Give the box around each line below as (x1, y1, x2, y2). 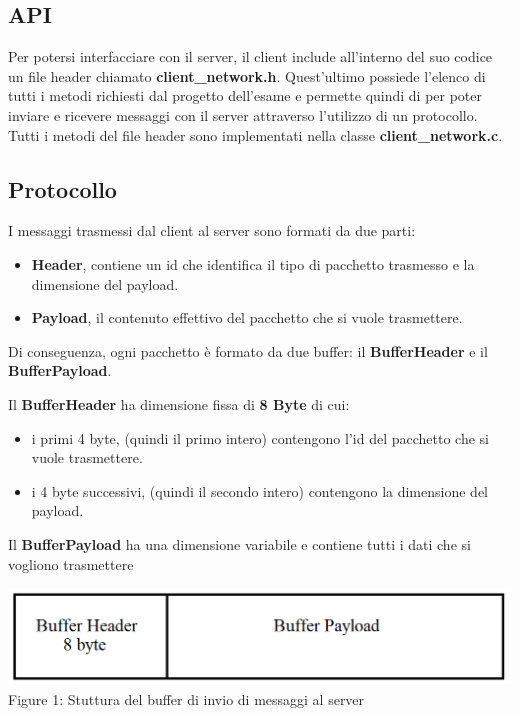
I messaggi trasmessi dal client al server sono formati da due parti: (8, 220, 416, 241)
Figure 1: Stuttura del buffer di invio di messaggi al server (8, 688, 365, 709)
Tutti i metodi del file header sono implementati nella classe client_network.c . (8, 124, 503, 145)
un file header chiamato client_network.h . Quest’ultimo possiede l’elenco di (8, 65, 486, 86)
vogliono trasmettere (8, 553, 134, 574)
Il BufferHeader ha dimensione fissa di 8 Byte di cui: (8, 393, 350, 414)
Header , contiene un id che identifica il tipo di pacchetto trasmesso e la (31, 253, 475, 274)
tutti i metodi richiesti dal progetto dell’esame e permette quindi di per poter (8, 85, 483, 106)
